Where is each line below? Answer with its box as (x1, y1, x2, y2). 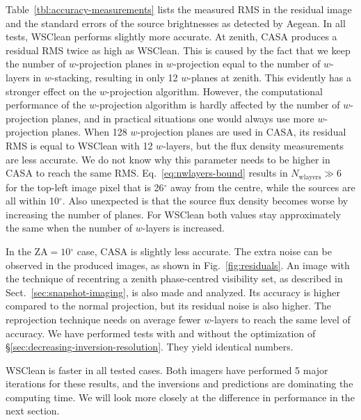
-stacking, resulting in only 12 (51, 70, 178, 84)
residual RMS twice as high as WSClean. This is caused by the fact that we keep (6, 42, 351, 57)
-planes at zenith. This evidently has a (188, 70, 352, 84)
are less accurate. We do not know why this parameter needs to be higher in (6, 152, 330, 166)
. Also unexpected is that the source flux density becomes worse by (62, 193, 348, 208)
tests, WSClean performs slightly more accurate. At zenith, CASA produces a (6, 29, 337, 44)
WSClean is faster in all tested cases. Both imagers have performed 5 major (6, 362, 328, 377)
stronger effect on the (6, 83, 97, 98)
